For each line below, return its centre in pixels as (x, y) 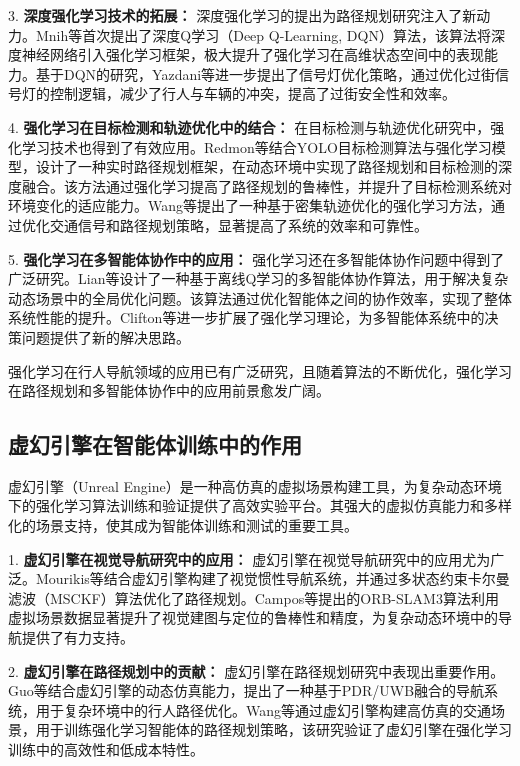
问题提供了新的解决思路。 (105, 336)
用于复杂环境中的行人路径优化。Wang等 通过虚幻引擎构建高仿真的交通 (263, 709)
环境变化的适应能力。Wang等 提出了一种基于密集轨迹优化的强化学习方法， (250, 205)
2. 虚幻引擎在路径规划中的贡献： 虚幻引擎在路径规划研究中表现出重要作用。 (256, 670)
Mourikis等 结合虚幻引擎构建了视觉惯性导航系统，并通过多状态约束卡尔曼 (272, 578)
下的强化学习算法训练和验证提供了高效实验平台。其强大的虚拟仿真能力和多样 (260, 505)
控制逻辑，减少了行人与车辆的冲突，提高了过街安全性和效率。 (252, 93)
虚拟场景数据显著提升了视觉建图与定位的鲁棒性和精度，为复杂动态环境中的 (253, 617)
